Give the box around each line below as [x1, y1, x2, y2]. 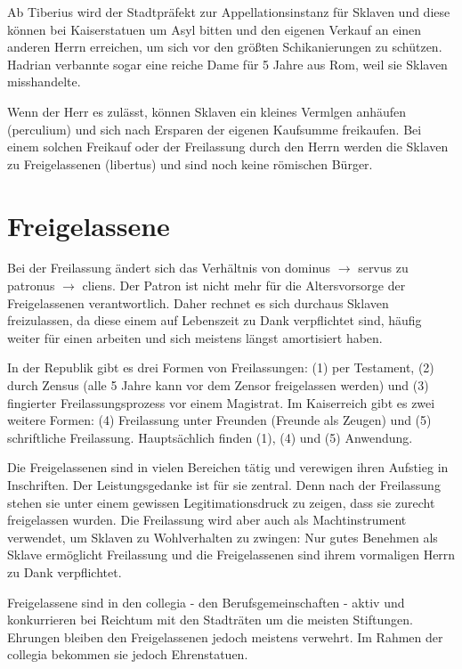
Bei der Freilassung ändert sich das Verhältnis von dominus [7, 258, 331, 277]
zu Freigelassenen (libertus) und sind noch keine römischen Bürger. [7, 154, 373, 173]
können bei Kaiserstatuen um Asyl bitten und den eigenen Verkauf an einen [7, 20, 422, 38]
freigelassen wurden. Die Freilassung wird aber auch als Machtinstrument [7, 510, 407, 529]
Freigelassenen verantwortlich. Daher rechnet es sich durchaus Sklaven [7, 293, 389, 312]
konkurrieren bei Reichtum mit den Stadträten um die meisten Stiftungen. [7, 610, 413, 629]
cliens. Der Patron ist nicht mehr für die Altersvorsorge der [82, 276, 406, 295]
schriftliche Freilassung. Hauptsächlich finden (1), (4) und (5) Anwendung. [7, 428, 413, 446]
